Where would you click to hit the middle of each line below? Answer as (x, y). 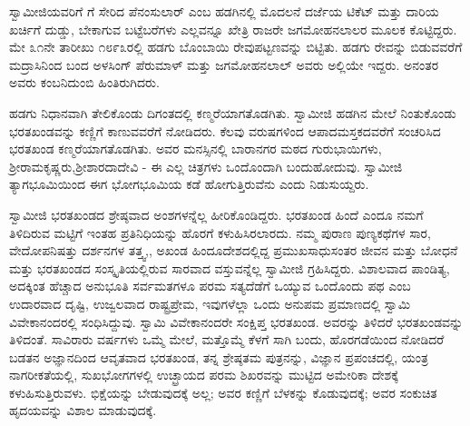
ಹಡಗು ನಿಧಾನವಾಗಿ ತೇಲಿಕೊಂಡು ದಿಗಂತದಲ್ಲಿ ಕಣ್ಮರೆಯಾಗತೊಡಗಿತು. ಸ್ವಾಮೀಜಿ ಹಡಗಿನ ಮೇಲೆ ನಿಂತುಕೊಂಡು (233, 112)
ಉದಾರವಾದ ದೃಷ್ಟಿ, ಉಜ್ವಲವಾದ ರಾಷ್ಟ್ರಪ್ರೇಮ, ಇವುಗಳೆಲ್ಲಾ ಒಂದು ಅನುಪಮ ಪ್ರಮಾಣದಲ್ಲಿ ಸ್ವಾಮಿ (210, 303)
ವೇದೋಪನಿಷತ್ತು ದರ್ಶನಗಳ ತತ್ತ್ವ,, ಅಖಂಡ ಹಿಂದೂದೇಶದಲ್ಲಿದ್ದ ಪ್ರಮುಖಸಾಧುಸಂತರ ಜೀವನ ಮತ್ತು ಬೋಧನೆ (234, 250)
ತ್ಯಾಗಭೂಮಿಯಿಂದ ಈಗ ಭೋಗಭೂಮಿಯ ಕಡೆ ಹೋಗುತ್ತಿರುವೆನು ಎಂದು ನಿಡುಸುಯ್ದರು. (189, 184)
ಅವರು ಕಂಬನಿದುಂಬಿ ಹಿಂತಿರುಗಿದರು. (84, 82)
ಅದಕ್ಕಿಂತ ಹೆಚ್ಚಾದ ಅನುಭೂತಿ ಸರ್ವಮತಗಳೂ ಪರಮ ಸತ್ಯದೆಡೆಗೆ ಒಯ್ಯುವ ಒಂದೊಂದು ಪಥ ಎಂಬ (210, 286)
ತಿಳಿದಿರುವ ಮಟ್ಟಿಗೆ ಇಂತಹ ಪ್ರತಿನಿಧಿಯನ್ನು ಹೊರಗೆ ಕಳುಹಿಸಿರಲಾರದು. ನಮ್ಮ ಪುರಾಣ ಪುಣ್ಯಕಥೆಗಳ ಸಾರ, (220, 232)
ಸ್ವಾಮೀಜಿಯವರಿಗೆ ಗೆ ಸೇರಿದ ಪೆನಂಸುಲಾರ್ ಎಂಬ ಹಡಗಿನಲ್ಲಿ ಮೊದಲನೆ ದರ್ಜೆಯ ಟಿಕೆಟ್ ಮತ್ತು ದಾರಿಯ (224, 11)
